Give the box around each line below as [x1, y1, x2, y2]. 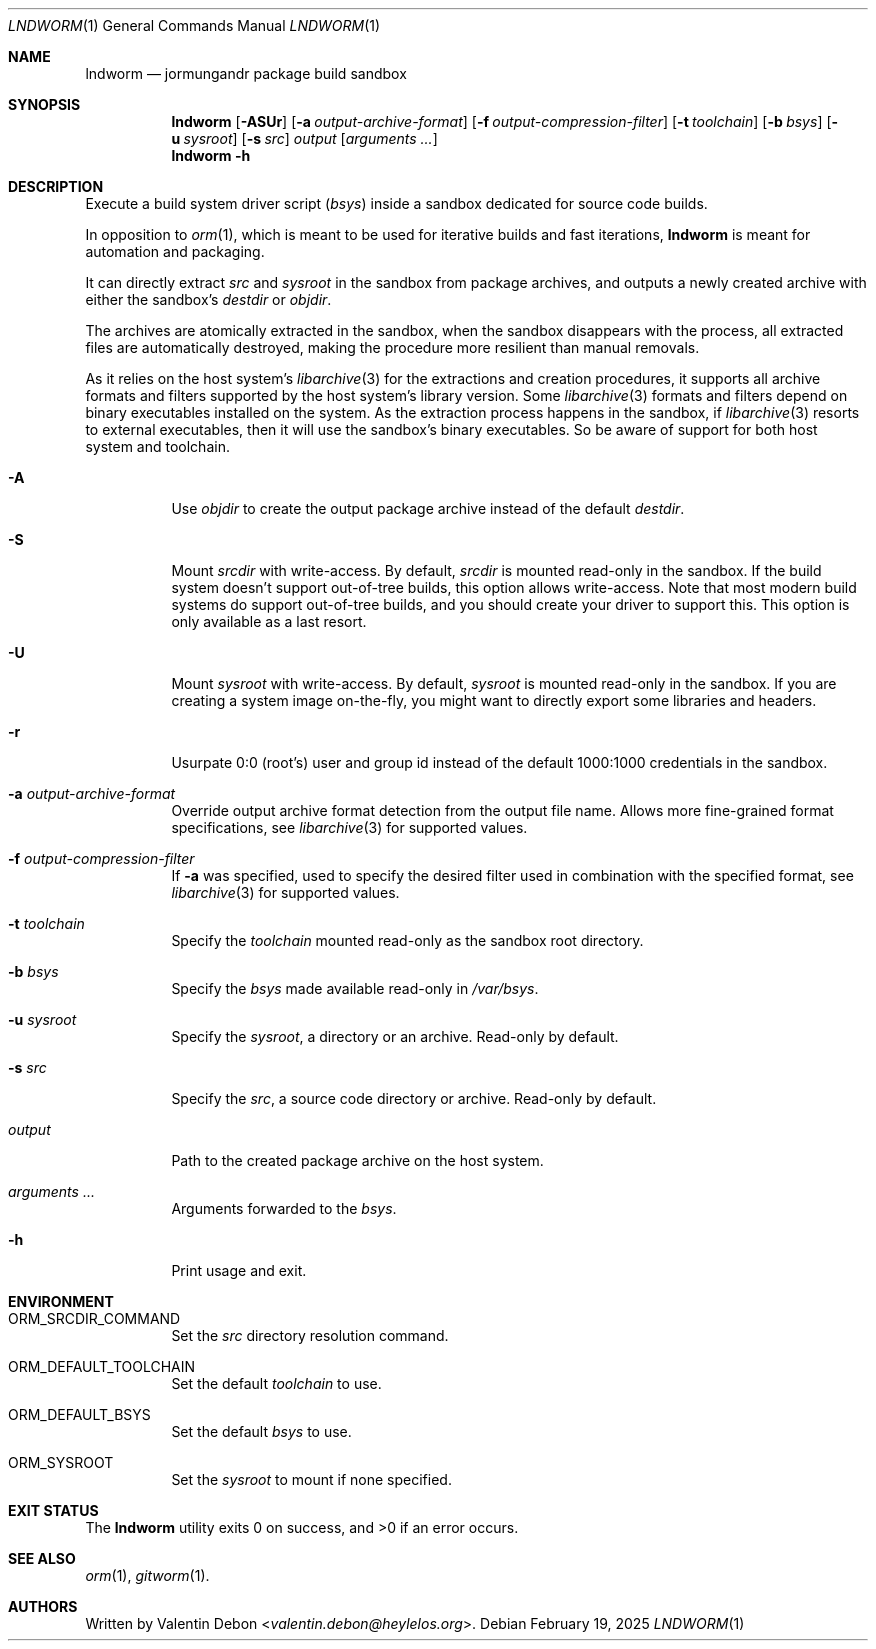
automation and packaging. [85, 243, 265, 260]
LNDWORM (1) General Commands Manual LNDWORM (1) [8, 17, 381, 34]
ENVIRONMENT [8, 1293, 114, 1310]
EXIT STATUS [8, 1502, 99, 1519]
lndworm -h [171, 147, 251, 164]
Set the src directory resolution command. [171, 1327, 449, 1344]
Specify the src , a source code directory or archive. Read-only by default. [171, 1090, 657, 1107]
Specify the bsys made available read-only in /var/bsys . [171, 980, 539, 997]
